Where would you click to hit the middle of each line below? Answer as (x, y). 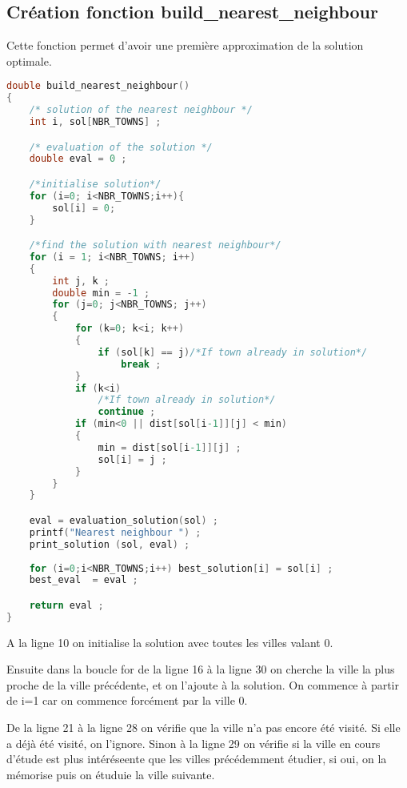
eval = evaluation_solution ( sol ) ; (124, 521)
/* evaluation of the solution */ (121, 147)
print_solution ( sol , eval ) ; (110, 544)
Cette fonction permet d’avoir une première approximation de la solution (185, 45)
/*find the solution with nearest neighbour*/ (155, 245)
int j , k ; (81, 281)
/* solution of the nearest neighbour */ (141, 110)
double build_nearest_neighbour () (98, 86)
